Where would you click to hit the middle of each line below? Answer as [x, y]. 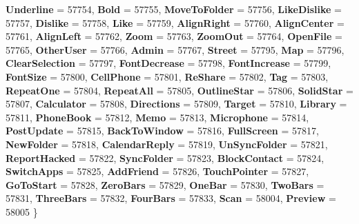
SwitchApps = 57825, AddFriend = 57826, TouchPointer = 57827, [157, 171]
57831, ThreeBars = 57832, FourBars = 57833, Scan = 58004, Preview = [171, 198]
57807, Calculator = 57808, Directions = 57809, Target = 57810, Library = [176, 104]
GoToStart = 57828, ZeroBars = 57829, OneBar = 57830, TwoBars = [165, 184]
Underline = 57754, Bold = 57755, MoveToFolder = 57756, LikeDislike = [174, 9]
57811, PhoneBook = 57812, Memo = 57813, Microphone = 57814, [157, 117]
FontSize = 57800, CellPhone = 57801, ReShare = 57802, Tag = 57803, [167, 76]
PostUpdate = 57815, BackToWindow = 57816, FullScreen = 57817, [162, 131]
